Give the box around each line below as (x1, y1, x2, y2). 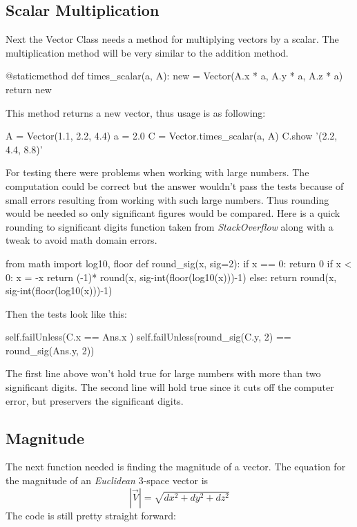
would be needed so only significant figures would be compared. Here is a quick (6, 206, 340, 220)
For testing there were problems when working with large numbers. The (6, 165, 309, 180)
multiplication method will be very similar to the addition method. (6, 45, 289, 59)
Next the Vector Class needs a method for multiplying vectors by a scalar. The (6, 32, 339, 46)
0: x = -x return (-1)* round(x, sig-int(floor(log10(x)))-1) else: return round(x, (6, 269, 337, 284)
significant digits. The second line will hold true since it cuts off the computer (6, 380, 334, 394)
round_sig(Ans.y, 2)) (6, 343, 95, 357)
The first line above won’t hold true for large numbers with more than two (6, 366, 321, 381)
